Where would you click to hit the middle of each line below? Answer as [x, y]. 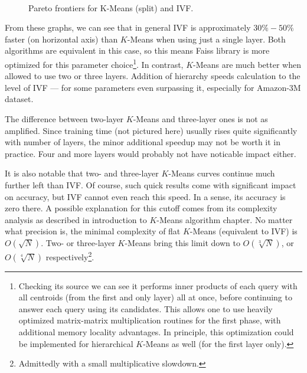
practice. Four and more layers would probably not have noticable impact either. [151, 153]
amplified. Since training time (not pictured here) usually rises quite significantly [151, 130]
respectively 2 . [70, 256]
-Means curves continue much [222, 173]
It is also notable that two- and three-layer [82, 173]
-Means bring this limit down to [182, 242]
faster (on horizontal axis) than [61, 39]
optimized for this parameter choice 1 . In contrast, [94, 63]
